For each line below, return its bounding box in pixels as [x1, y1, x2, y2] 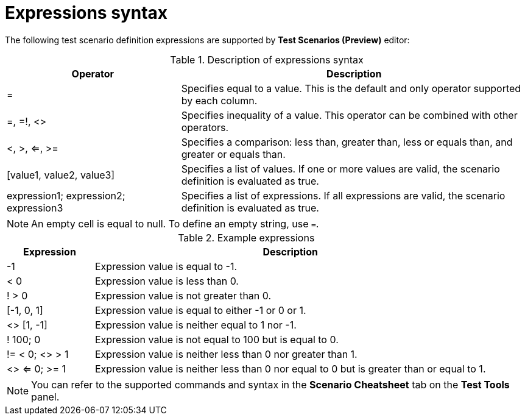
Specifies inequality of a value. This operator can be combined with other [181, 109, 518, 121]
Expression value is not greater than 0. [94, 289, 272, 302]
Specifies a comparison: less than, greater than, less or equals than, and [181, 135, 513, 148]
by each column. [181, 94, 258, 107]
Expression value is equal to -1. [94, 260, 238, 272]
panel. [31, 390, 60, 403]
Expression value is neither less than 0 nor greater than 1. [94, 347, 358, 360]
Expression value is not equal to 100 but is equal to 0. [94, 333, 339, 346]
